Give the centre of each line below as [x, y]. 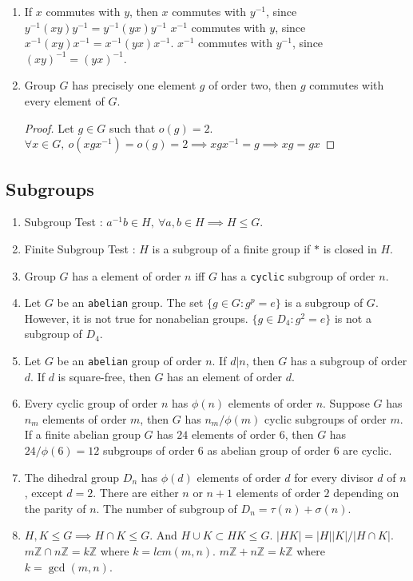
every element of [64, 100]
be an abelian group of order [129, 361]
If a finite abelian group [82, 434]
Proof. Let [49, 127]
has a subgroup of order [349, 361]
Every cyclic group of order [91, 403]
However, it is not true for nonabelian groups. [136, 318]
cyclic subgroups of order [326, 418]
